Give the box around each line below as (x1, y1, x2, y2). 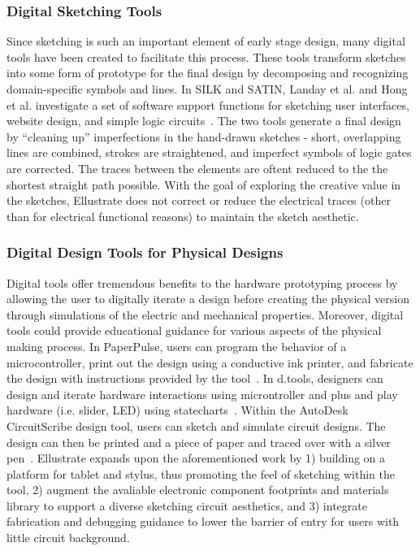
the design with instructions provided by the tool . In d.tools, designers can (6, 370, 383, 387)
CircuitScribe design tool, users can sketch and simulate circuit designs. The (6, 417, 386, 434)
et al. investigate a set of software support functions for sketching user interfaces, (6, 96, 409, 113)
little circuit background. (6, 529, 130, 546)
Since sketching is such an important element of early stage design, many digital (6, 33, 405, 50)
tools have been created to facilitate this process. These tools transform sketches (6, 48, 406, 65)
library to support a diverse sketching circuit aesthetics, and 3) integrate (6, 497, 367, 514)
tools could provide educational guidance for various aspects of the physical (6, 322, 382, 339)
